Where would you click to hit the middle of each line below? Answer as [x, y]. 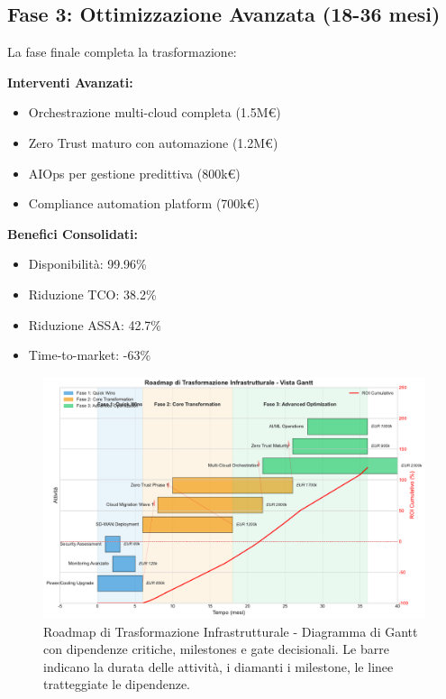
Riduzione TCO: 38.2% [92, 294]
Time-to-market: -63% [90, 355]
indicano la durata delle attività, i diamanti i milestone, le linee [218, 666]
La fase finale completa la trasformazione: [122, 52]
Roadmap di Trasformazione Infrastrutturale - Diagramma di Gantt [231, 631]
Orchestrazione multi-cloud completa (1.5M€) [155, 112]
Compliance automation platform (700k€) [144, 203]
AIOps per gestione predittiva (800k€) [134, 173]
